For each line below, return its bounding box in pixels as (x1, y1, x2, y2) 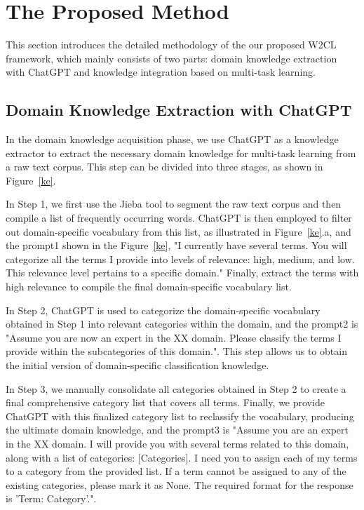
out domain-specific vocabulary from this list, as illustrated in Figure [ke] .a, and (6, 224, 351, 239)
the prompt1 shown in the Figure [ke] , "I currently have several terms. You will (6, 238, 347, 253)
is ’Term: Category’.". (6, 491, 97, 506)
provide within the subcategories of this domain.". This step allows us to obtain (6, 344, 347, 358)
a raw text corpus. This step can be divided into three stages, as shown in (6, 159, 323, 174)
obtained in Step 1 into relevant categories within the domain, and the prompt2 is (6, 316, 358, 331)
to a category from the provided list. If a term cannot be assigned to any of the (6, 464, 346, 478)
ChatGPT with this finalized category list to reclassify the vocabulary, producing (6, 408, 354, 423)
